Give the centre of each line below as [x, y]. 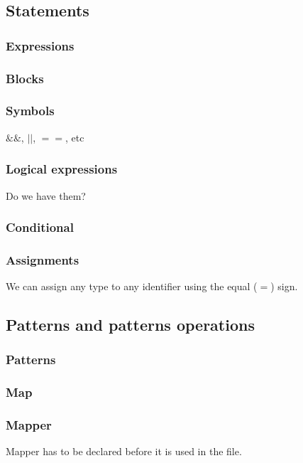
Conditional [40, 227]
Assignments [43, 259]
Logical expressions [62, 169]
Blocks [25, 78]
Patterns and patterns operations [130, 325]
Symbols [30, 111]
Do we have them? [46, 195]
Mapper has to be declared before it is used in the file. [124, 451]
